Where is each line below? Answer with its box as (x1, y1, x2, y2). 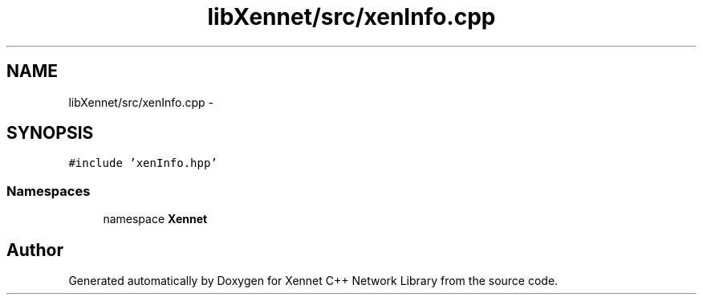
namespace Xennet (103, 212, 208, 226)
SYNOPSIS (6, 123, 94, 144)
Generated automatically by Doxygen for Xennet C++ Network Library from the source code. (68, 274, 559, 288)
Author (6, 239, 63, 260)
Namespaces (6, 182, 91, 199)
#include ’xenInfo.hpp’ (68, 157, 217, 170)
